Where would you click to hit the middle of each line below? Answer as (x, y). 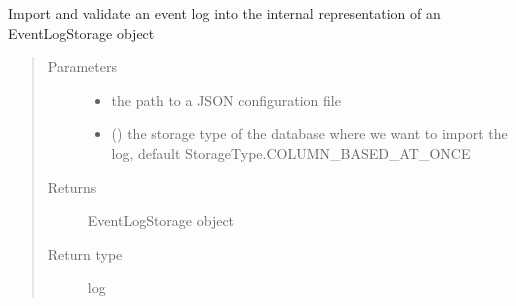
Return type (85, 253)
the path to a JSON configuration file (226, 99)
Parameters (82, 66)
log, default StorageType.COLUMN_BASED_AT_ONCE (291, 152)
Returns (72, 186)
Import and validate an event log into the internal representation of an (224, 13)
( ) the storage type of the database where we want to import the (309, 133)
